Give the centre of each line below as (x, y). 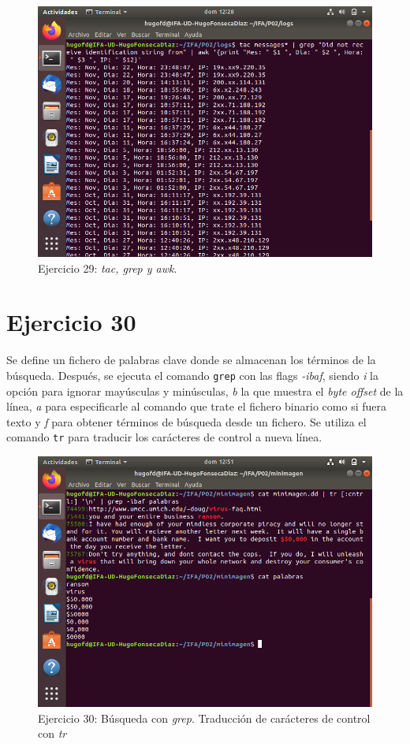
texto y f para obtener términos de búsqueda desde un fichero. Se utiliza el (186, 421)
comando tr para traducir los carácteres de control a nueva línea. (164, 437)
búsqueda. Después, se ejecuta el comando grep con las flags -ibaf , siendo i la (192, 375)
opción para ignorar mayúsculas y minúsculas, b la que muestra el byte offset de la (205, 391)
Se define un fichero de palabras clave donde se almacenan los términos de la (191, 360)
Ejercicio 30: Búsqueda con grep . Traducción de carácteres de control (204, 718)
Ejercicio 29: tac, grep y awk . (108, 268)
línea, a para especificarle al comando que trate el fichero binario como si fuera (196, 406)
